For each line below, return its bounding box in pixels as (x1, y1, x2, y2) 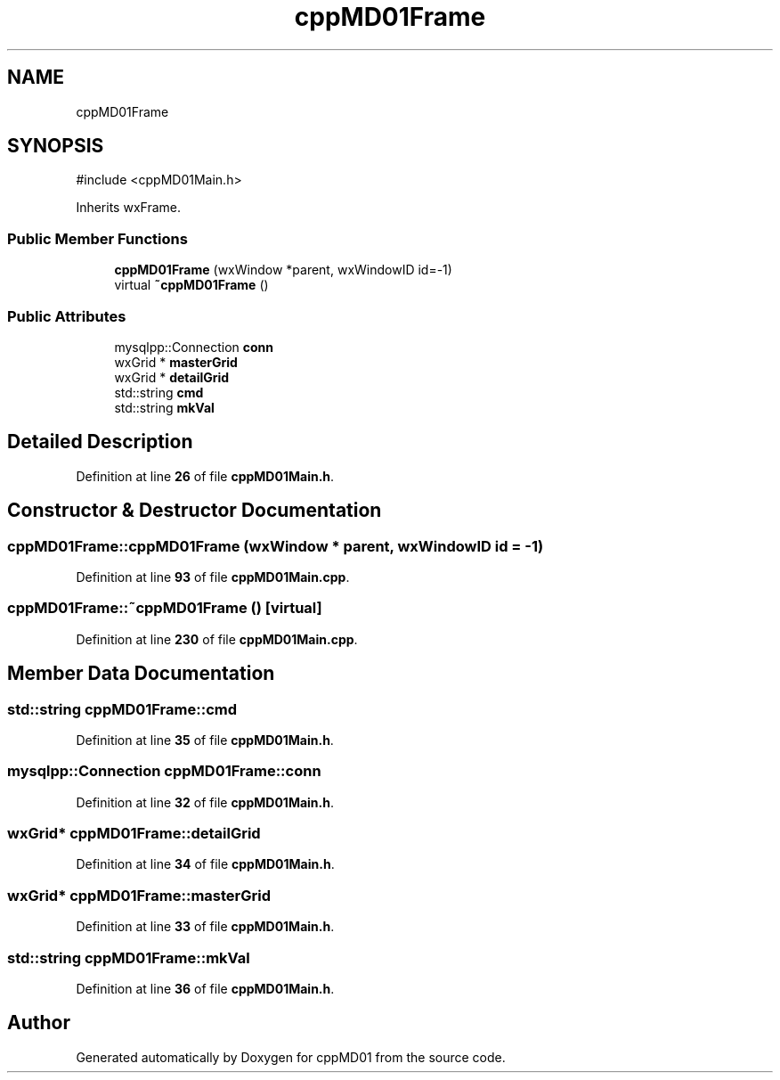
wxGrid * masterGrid (114, 354, 238, 370)
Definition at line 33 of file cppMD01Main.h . (76, 919, 335, 935)
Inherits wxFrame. (76, 200, 181, 216)
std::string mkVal (114, 399, 215, 415)
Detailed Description (7, 430, 193, 454)
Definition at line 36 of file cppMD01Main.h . (76, 980, 335, 996)
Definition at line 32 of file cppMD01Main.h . (76, 794, 335, 810)
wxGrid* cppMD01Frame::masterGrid (7, 886, 271, 904)
